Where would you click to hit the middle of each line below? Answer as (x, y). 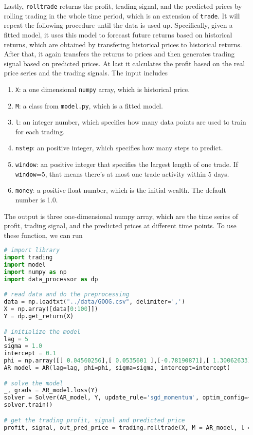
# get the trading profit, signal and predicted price (95, 420)
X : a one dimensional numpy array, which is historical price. (103, 89)
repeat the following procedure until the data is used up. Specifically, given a (118, 25)
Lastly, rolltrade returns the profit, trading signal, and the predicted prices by (123, 6)
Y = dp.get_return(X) (39, 317)
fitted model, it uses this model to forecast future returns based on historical (118, 34)
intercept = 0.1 (30, 353)
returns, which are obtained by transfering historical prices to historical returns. (123, 44)
